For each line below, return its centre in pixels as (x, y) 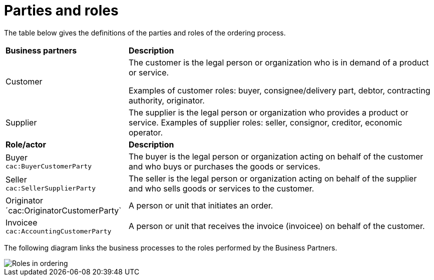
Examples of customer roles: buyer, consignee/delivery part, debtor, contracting (279, 90)
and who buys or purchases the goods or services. (224, 166)
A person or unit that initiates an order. (201, 205)
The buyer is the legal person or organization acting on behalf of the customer (276, 156)
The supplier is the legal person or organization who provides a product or (268, 112)
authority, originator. (166, 100)
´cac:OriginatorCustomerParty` (64, 210)
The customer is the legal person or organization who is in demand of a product (279, 62)
